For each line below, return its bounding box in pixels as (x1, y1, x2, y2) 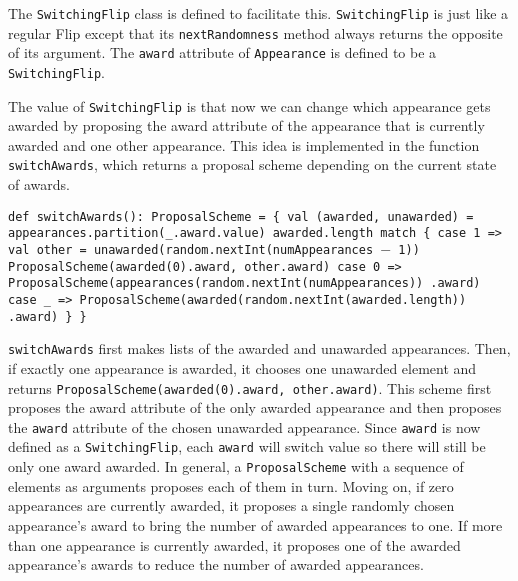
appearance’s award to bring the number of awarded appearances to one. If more (8, 514, 503, 535)
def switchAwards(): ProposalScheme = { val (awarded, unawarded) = (8, 209, 474, 224)
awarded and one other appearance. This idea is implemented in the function (8, 134, 480, 155)
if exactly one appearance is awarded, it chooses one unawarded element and (8, 357, 477, 378)
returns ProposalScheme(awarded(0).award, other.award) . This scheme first (8, 377, 492, 398)
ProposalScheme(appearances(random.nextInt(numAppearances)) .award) (8, 276, 481, 291)
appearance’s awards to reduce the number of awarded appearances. (8, 554, 424, 575)
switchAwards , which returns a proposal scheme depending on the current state (8, 154, 497, 175)
